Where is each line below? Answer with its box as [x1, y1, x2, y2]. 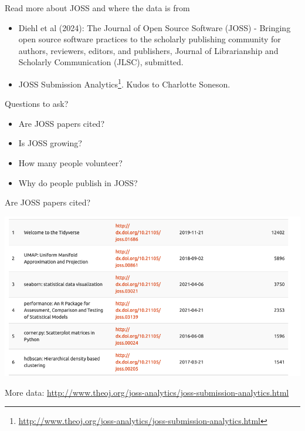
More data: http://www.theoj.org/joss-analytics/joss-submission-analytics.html [5, 386, 289, 398]
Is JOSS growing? [18, 137, 82, 149]
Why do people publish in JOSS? [18, 176, 138, 188]
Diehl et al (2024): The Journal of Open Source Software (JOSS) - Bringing [18, 21, 291, 33]
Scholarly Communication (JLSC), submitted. [18, 56, 184, 68]
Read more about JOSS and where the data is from [5, 2, 190, 14]
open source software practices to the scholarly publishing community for [18, 33, 281, 45]
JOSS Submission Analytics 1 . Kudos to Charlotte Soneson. [18, 76, 231, 90]
